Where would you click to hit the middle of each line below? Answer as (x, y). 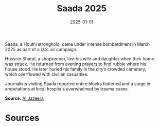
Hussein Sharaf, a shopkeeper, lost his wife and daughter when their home (80, 58)
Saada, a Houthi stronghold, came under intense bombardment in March (77, 44)
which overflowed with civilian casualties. (47, 74)
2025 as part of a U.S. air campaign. (41, 49)
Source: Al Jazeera (24, 98)
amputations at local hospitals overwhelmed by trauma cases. (67, 89)
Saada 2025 (82, 9)
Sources (22, 118)
